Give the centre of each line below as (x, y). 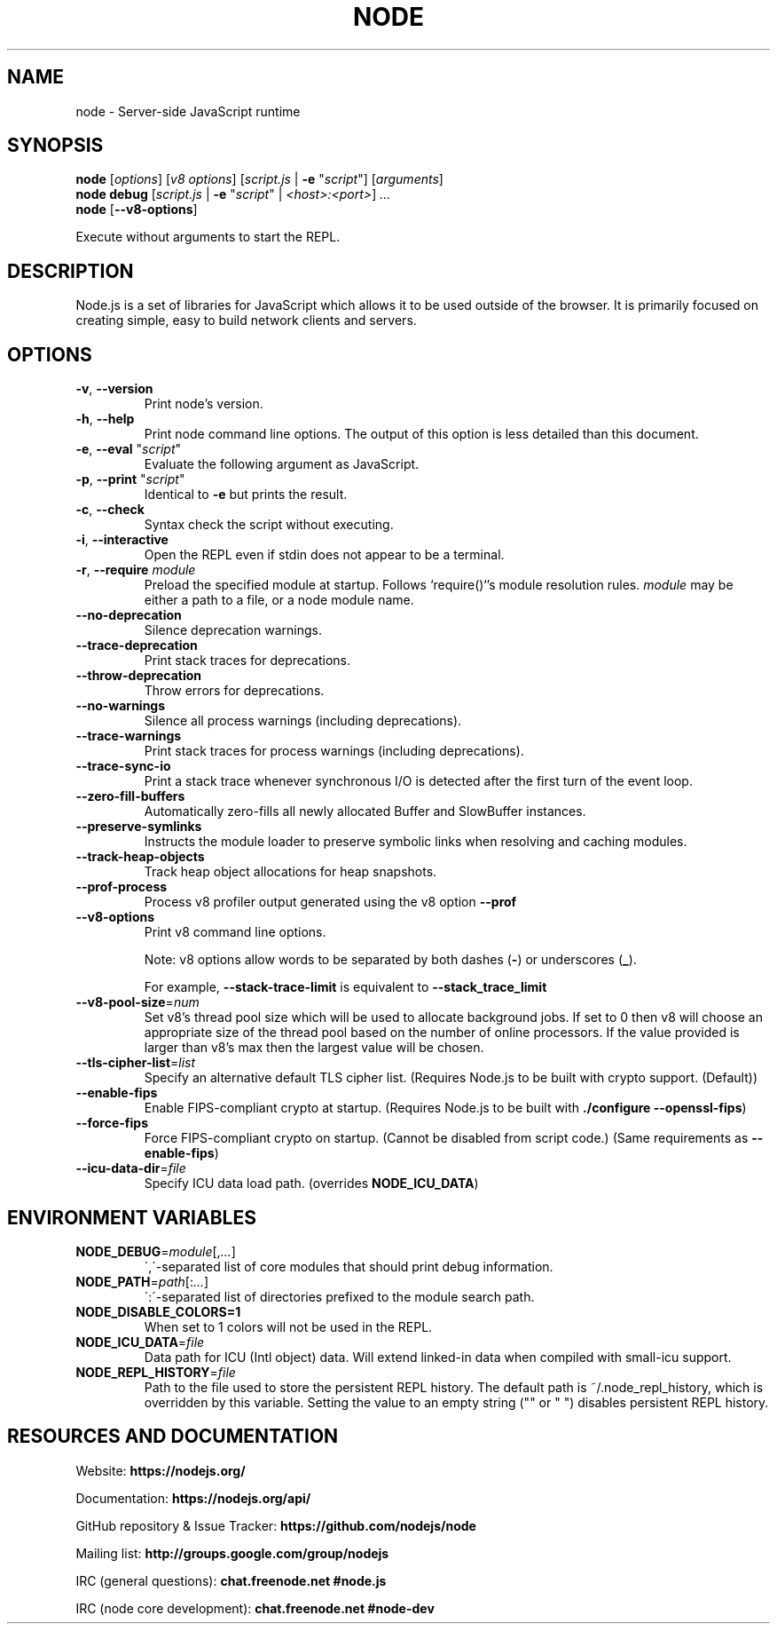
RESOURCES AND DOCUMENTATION (173, 1437)
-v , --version (114, 389)
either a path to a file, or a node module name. (279, 600)
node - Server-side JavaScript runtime (188, 111)
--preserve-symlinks (139, 827)
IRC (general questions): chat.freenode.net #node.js (231, 1580)
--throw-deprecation (138, 676)
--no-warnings (121, 706)
